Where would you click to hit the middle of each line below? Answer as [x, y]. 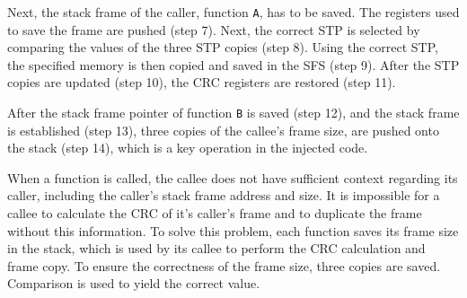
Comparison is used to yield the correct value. [134, 283]
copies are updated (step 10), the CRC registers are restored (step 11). [202, 82]
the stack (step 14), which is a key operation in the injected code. [188, 148]
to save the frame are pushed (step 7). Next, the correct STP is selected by [214, 29]
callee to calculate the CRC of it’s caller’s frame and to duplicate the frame [215, 213]
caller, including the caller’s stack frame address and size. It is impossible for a [224, 195]
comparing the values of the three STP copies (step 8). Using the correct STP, [223, 47]
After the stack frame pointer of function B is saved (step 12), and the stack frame [233, 113]
